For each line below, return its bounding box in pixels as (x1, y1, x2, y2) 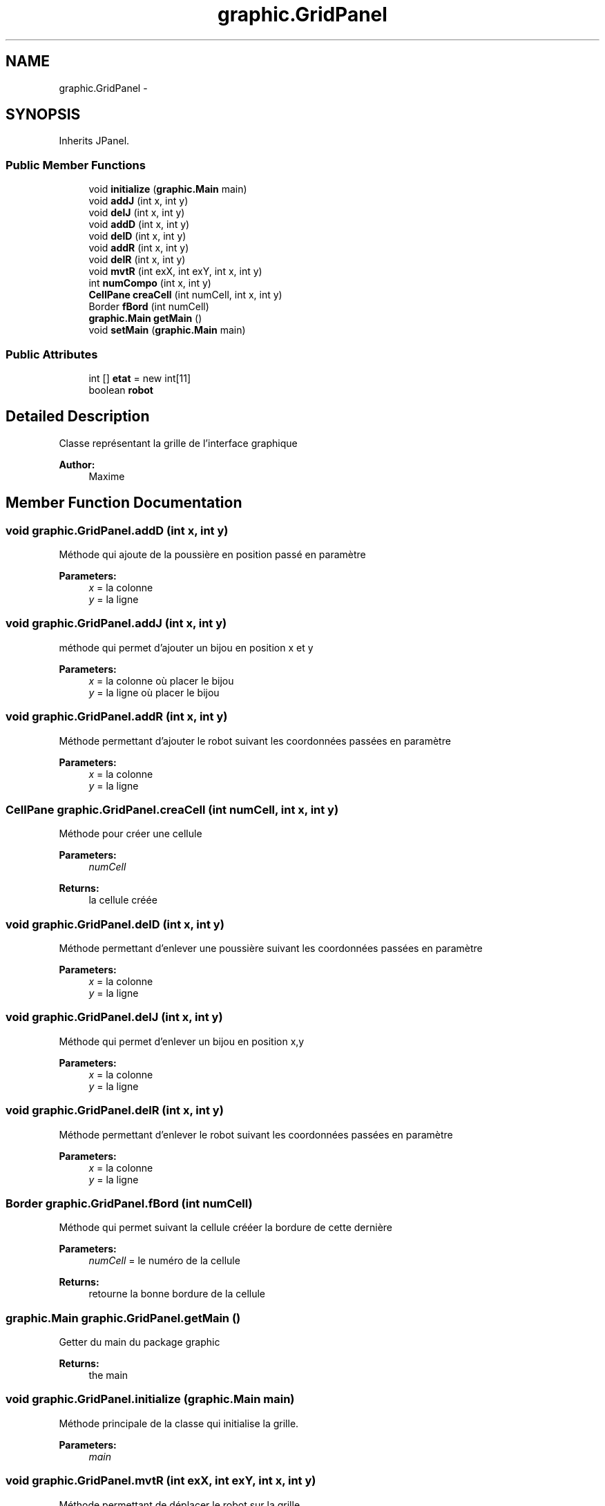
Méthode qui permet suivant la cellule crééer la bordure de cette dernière (59, 1221, 392, 1234)
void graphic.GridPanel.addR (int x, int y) (6, 709, 228, 724)
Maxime (88, 470, 125, 482)
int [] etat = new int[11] (88, 372, 191, 384)
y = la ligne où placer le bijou (88, 686, 220, 698)
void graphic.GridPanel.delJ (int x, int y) (6, 1010, 223, 1024)
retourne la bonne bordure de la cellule (88, 1288, 265, 1300)
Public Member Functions (6, 158, 146, 172)
